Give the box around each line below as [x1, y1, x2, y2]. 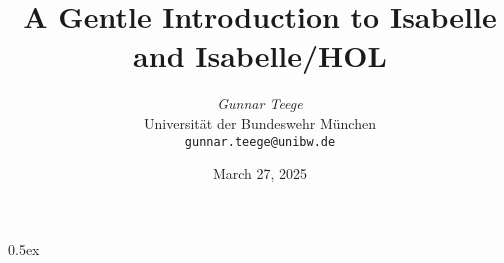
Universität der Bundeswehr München [144, 112, 376, 133]
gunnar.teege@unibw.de [184, 134, 336, 149]
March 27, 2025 [212, 163, 308, 184]
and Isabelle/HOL [133, 35, 387, 76]
